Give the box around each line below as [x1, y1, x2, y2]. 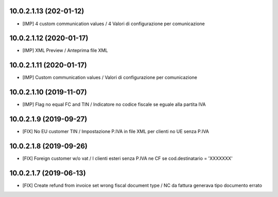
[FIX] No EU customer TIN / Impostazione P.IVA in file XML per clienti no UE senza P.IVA [22, 129, 210, 135]
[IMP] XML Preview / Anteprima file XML [22, 47, 108, 53]
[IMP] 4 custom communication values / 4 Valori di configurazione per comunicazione [22, 21, 205, 27]
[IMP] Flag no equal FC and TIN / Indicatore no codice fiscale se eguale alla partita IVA [22, 101, 206, 108]
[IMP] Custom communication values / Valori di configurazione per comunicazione [22, 75, 198, 81]
